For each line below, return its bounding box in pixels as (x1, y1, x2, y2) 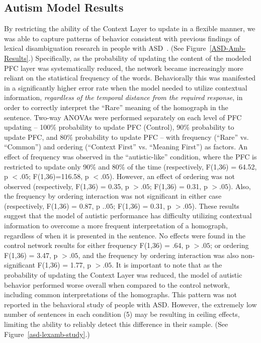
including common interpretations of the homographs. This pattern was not (4, 289, 237, 300)
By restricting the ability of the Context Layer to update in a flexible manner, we (4, 23, 255, 34)
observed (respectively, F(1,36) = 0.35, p (4, 181, 129, 191)
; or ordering (210, 240, 249, 250)
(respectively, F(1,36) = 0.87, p (4, 200, 100, 211)
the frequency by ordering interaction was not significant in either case (4, 191, 222, 201)
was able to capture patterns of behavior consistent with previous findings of (4, 33, 240, 43)
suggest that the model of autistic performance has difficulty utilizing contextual (4, 210, 252, 221)
